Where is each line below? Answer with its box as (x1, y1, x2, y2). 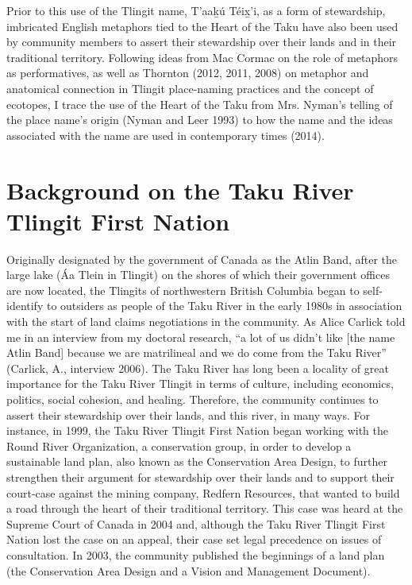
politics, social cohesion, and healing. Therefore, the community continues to (6, 391, 379, 407)
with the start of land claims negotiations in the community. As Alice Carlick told (6, 313, 406, 330)
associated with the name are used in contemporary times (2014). (6, 126, 325, 143)
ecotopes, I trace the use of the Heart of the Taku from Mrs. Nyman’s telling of (6, 95, 393, 112)
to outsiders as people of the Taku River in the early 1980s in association (46, 297, 402, 314)
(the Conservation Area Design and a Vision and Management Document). (6, 562, 371, 579)
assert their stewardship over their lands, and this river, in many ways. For (6, 406, 370, 423)
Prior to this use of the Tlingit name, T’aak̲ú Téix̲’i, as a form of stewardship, (6, 2, 386, 18)
